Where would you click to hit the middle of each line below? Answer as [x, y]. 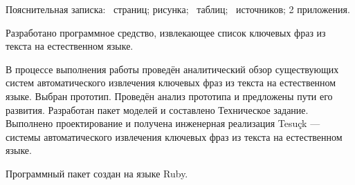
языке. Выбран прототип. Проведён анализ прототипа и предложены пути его [169, 96]
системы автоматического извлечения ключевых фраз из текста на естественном [174, 136]
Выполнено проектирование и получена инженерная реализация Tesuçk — [163, 123]
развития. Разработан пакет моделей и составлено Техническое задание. [157, 109]
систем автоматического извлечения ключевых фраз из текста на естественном [171, 82]
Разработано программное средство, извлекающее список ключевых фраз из [166, 32]
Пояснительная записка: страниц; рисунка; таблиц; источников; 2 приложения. [178, 9]
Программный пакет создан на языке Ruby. [97, 173]
